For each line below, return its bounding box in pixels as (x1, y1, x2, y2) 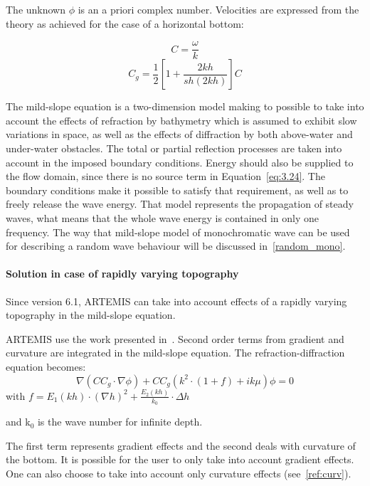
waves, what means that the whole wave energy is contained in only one (6, 211, 319, 225)
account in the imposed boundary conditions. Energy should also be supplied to (6, 154, 354, 169)
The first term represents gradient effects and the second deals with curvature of (6, 438, 356, 453)
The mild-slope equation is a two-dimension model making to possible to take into (6, 99, 364, 114)
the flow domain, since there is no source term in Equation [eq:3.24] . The (6, 169, 325, 184)
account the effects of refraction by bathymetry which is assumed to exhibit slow (6, 112, 357, 127)
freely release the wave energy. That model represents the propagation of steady (6, 196, 354, 211)
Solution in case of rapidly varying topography (6, 266, 239, 281)
